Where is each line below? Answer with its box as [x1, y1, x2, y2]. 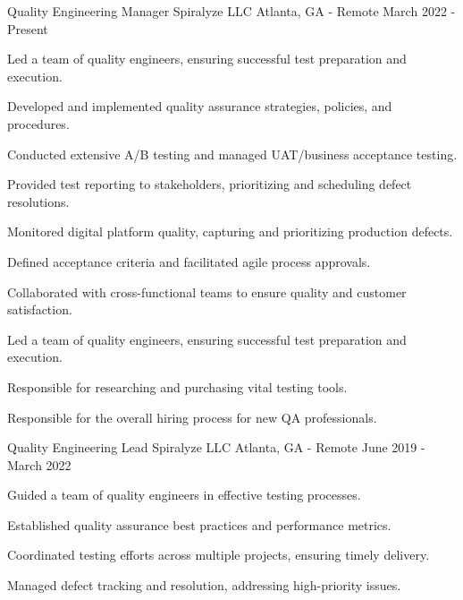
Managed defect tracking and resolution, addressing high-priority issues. [7, 576, 401, 595]
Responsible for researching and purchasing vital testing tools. [7, 377, 348, 396]
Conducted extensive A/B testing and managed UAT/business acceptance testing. [7, 144, 458, 163]
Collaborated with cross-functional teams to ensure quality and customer [7, 282, 407, 301]
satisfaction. [7, 300, 72, 319]
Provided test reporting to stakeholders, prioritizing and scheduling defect [7, 175, 412, 193]
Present [7, 19, 48, 38]
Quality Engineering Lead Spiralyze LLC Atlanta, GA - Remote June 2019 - [7, 438, 425, 457]
